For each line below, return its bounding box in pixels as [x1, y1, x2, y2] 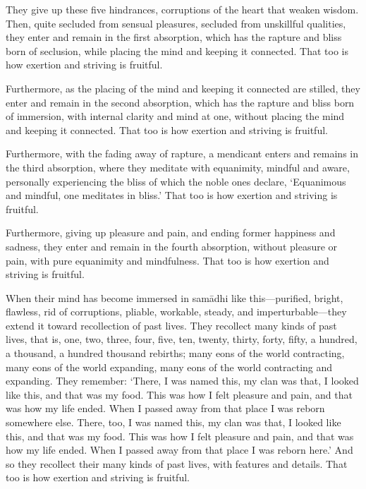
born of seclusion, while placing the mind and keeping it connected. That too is [6, 43, 349, 58]
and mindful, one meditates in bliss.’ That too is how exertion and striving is [6, 188, 338, 203]
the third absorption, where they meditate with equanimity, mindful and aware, [6, 159, 350, 174]
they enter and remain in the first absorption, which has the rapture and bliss [6, 30, 342, 44]
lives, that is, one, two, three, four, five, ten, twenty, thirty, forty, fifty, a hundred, [6, 332, 358, 346]
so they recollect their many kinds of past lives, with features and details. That [6, 456, 348, 471]
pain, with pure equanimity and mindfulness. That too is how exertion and [6, 253, 329, 267]
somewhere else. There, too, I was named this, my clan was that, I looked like [6, 415, 341, 430]
